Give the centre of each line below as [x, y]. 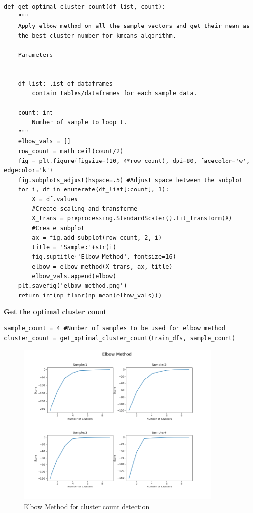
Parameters [36, 55]
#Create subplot [58, 228]
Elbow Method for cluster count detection [87, 506]
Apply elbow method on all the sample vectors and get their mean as [134, 26]
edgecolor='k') [29, 171]
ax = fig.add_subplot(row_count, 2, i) [97, 238]
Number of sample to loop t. [79, 122]
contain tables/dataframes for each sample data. [114, 94]
